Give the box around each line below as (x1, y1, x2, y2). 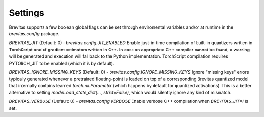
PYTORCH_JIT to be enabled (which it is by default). (9, 60, 114, 66)
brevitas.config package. (9, 31, 60, 36)
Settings (9, 7, 44, 18)
